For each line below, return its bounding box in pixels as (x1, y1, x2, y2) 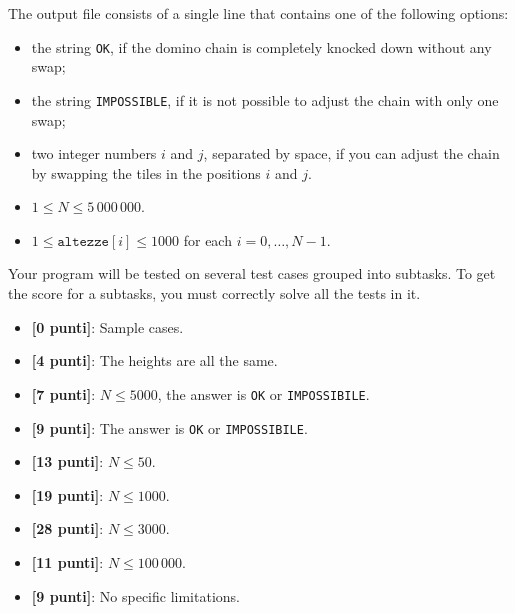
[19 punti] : (31, 484, 104, 505)
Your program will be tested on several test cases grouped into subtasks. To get (8, 263, 496, 284)
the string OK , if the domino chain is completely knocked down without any (31, 36, 492, 57)
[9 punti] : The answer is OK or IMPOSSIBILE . (31, 417, 308, 438)
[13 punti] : (31, 451, 104, 472)
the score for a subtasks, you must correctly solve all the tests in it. (8, 283, 421, 304)
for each (183, 229, 232, 250)
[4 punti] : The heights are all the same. (31, 350, 278, 371)
